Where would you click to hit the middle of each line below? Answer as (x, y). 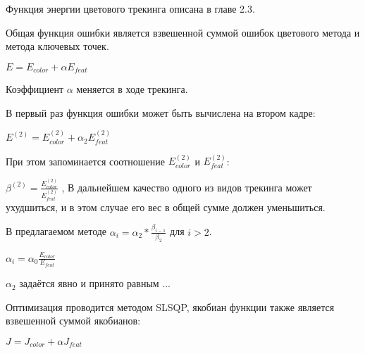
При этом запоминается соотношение (85, 161)
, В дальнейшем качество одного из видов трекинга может (187, 187)
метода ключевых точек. (57, 46)
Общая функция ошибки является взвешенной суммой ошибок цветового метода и (183, 32)
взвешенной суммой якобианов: (73, 321)
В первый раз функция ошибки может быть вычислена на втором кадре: (161, 112)
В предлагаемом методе (56, 231)
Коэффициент (35, 89)
